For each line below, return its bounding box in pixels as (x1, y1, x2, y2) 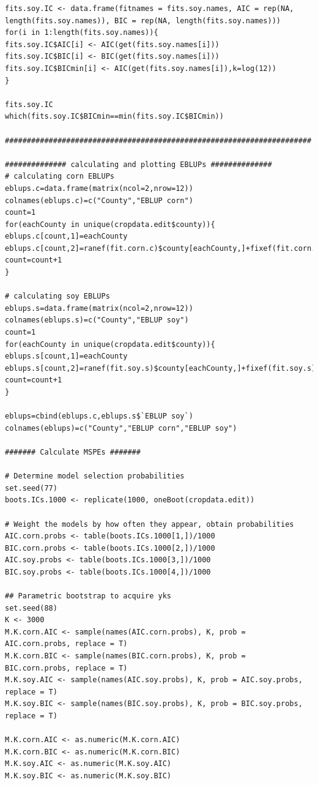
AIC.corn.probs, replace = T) (5, 639, 128, 649)
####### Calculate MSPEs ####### (5, 447, 141, 456)
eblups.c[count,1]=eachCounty (5, 232, 128, 241)
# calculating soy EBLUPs (5, 292, 110, 301)
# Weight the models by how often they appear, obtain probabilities (5, 519, 294, 529)
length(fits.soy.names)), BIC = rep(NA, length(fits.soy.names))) (5, 16, 281, 25)
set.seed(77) (5, 483, 57, 493)
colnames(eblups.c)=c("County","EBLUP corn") (5, 196, 193, 205)
